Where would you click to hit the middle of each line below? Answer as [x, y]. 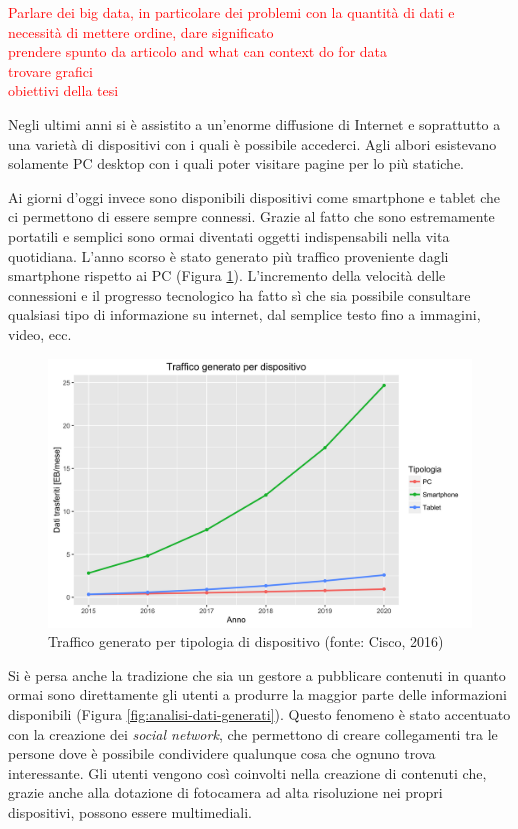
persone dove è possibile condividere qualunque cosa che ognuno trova [222, 753]
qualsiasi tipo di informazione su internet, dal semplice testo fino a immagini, [244, 314]
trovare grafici [50, 70]
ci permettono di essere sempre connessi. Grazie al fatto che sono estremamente [251, 216]
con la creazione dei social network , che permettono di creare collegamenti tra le [253, 733]
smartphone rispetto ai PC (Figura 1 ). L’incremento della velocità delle [227, 275]
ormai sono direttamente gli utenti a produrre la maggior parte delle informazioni [257, 694]
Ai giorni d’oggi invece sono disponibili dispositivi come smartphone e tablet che [254, 196]
